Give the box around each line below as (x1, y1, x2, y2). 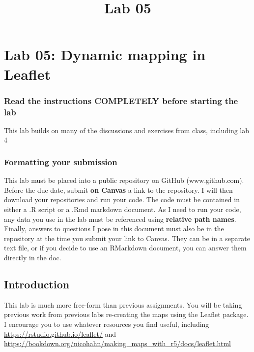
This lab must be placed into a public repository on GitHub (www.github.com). (4, 175, 244, 185)
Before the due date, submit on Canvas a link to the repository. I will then (4, 184, 233, 195)
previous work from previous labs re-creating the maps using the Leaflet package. (4, 309, 249, 319)
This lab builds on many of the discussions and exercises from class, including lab (4, 125, 250, 135)
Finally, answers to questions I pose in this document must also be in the (4, 223, 224, 234)
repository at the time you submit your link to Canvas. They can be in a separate (4, 233, 250, 243)
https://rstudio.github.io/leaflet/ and (4, 328, 116, 339)
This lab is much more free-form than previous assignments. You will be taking (4, 299, 242, 310)
